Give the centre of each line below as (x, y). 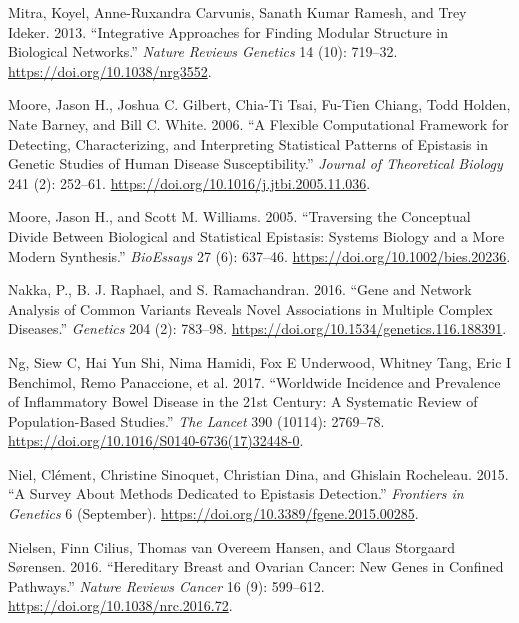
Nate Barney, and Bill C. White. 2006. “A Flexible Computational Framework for (258, 123)
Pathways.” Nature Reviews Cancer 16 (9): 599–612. (166, 585)
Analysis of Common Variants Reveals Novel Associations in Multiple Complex (250, 308)
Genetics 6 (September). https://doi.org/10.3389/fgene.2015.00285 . (213, 513)
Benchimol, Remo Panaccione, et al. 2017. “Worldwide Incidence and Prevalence (254, 381)
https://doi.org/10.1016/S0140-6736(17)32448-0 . (156, 440)
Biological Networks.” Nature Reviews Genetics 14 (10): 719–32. (203, 51)
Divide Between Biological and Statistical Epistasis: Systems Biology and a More (256, 235)
